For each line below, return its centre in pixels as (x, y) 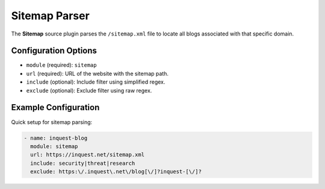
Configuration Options (54, 51)
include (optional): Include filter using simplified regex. (96, 82)
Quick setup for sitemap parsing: (52, 122)
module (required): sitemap (61, 65)
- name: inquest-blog (56, 138)
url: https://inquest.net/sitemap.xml (87, 155)
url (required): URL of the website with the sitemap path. (97, 73)
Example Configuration (55, 107)
